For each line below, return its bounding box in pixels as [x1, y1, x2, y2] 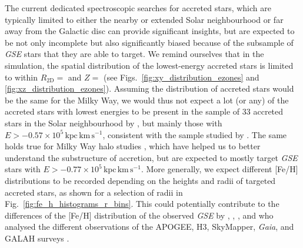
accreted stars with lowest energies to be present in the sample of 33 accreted [5, 105, 284, 118]
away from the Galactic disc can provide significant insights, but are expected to [5, 25, 295, 37]
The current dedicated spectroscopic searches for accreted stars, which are [5, 2, 271, 14]
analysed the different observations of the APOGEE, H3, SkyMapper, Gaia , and [5, 220, 294, 233]
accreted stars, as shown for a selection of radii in [5, 186, 183, 198]
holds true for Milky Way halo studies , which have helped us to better [5, 140, 261, 152]
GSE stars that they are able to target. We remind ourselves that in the [5, 48, 264, 60]
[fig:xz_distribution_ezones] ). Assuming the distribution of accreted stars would [5, 82, 294, 95]
